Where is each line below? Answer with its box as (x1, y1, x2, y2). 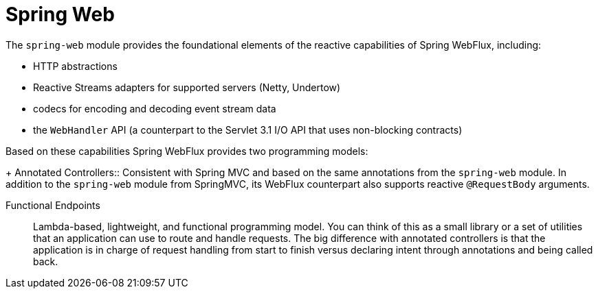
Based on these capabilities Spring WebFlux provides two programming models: (5, 145, 368, 157)
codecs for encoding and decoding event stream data (33, 102, 276, 114)
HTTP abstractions (33, 60, 118, 72)
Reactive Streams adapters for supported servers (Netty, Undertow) (33, 81, 341, 93)
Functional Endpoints (5, 199, 100, 211)
